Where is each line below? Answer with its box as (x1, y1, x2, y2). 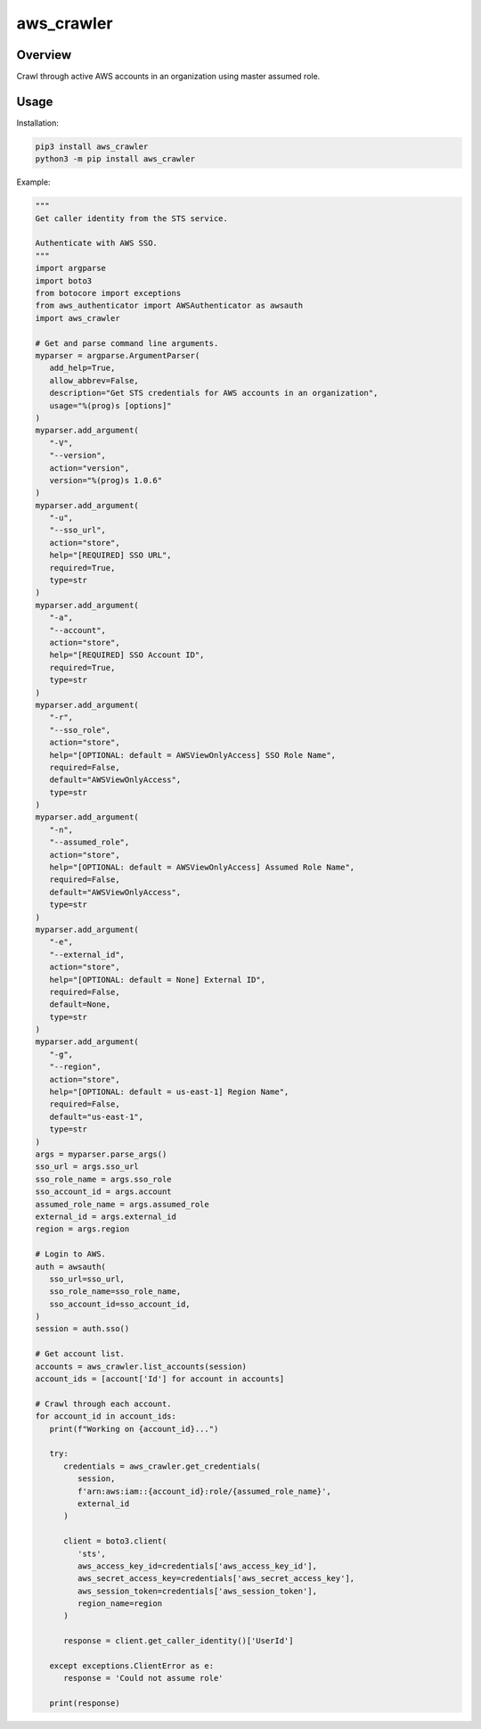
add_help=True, (49, 363, 116, 374)
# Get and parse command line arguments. (35, 338, 219, 348)
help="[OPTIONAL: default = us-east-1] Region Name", (49, 1087, 289, 1097)
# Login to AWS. (35, 1249, 107, 1259)
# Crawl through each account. (35, 1398, 173, 1409)
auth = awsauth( (35, 1262, 107, 1272)
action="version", (49, 463, 130, 473)
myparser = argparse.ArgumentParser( (35, 350, 200, 360)
